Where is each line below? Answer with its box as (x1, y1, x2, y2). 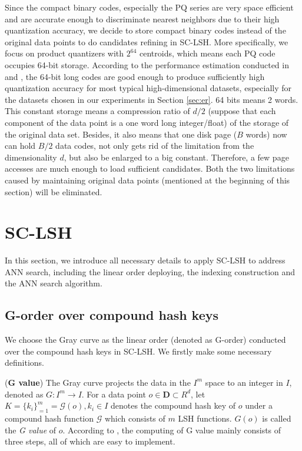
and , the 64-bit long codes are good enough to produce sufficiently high (5, 70, 265, 82)
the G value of (5, 423, 57, 436)
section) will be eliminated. (5, 185, 102, 198)
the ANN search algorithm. (5, 277, 102, 289)
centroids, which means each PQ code (140, 47, 276, 59)
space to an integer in (205, 376, 283, 388)
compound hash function (5, 412, 94, 424)
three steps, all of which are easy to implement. (5, 435, 175, 447)
